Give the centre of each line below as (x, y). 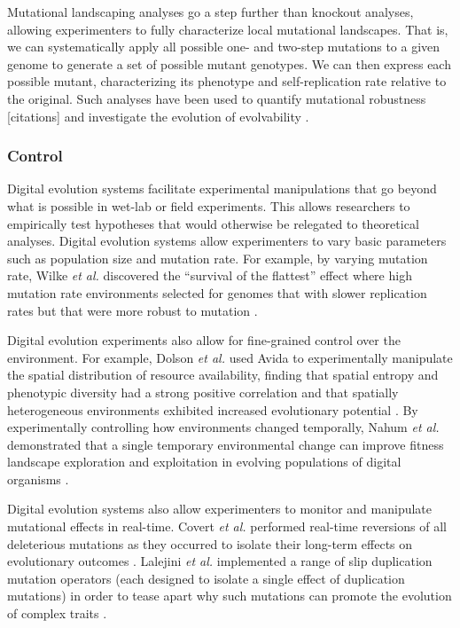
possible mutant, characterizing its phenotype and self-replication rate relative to (227, 81)
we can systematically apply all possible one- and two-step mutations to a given (224, 47)
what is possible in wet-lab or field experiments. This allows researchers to (209, 205)
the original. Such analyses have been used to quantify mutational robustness (217, 98)
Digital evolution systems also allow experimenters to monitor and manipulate (220, 509)
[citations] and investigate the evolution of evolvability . (158, 116)
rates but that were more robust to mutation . (133, 310)
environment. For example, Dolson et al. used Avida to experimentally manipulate (230, 357)
